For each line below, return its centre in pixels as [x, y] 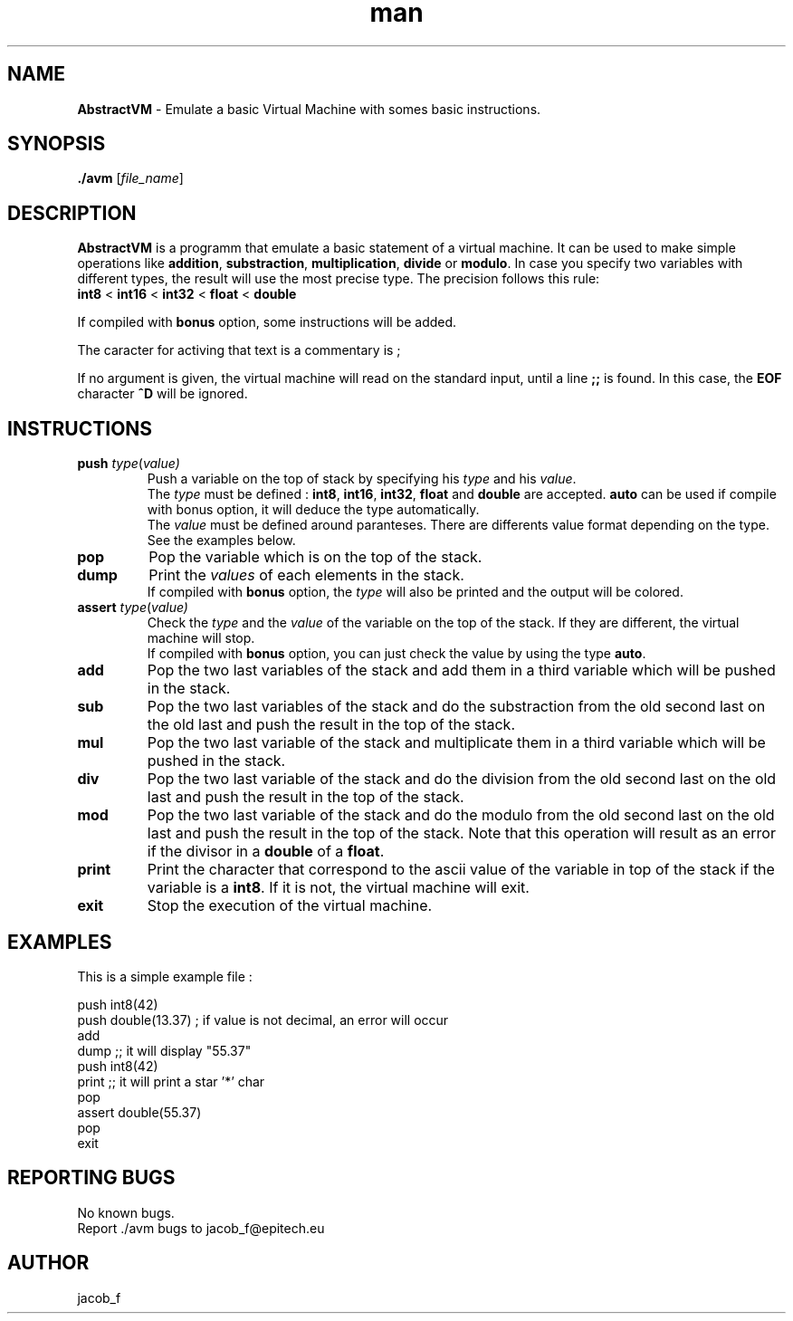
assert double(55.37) [139, 1112]
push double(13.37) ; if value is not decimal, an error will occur [263, 1019]
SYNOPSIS [57, 144]
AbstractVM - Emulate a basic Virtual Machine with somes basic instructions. [309, 109]
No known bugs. [126, 1212]
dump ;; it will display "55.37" [164, 1050]
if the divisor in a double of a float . [266, 852]
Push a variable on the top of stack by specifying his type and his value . [362, 479]
